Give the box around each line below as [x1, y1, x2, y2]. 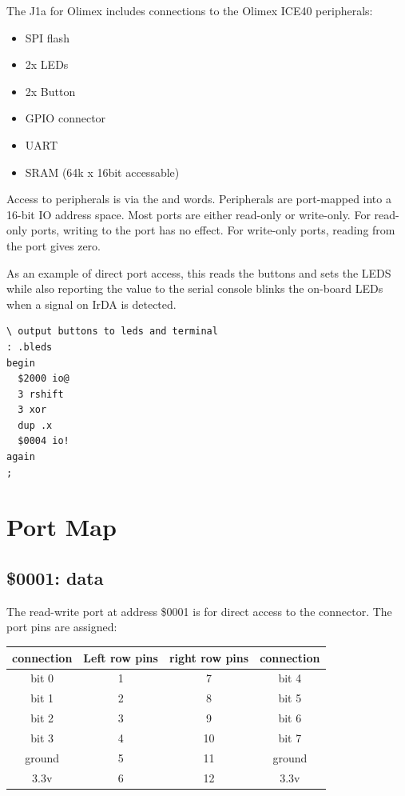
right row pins [169, 649, 249, 666]
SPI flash [25, 29, 69, 46]
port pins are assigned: [6, 618, 117, 635]
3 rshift [18, 388, 64, 400]
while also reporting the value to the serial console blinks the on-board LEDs [6, 280, 383, 297]
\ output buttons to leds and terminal [6, 326, 218, 338]
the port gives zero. [6, 237, 101, 254]
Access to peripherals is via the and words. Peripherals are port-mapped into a [6, 190, 391, 207]
